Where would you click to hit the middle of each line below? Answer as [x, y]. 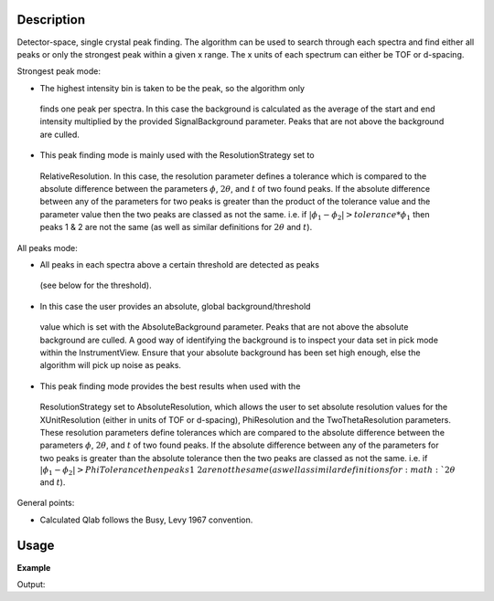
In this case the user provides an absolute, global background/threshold [175, 306]
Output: [31, 584]
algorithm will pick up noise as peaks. [111, 365]
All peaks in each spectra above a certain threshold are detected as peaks [180, 264]
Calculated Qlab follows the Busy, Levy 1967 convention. [146, 520]
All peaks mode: [47, 248]
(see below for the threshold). [96, 285]
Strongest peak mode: [59, 71]
